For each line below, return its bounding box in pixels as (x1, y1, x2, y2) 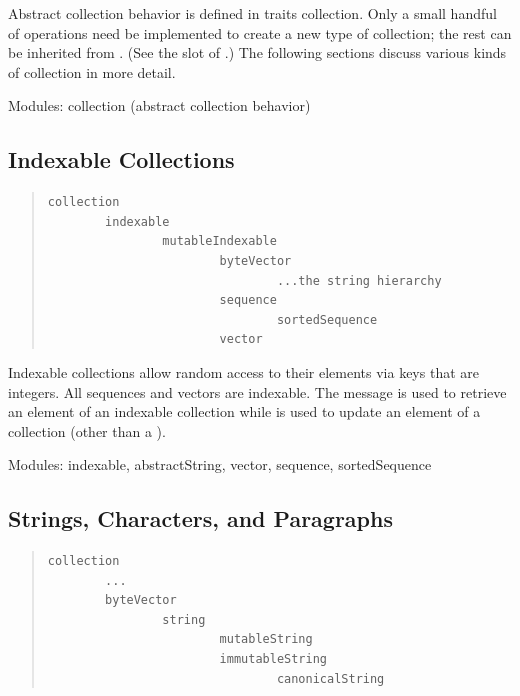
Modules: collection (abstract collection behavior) (8, 95, 311, 116)
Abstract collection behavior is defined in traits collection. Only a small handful (8, 3, 497, 23)
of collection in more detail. (8, 61, 176, 82)
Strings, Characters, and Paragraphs (8, 503, 393, 534)
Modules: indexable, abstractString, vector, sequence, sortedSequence (8, 454, 432, 475)
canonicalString (276, 671, 385, 686)
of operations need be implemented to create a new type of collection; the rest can (8, 22, 512, 43)
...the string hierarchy (276, 273, 442, 288)
